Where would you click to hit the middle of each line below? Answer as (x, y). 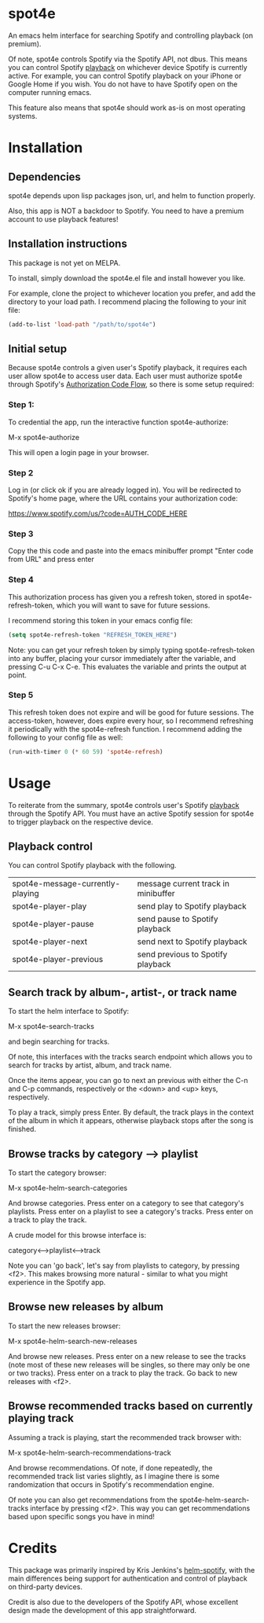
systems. (23, 116)
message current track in (183, 883)
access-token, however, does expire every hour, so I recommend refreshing (131, 721)
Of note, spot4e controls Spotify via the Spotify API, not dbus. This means (128, 59)
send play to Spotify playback (192, 906)
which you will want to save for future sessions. (133, 605)
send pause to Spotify (178, 919)
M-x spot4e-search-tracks (51, 1026)
